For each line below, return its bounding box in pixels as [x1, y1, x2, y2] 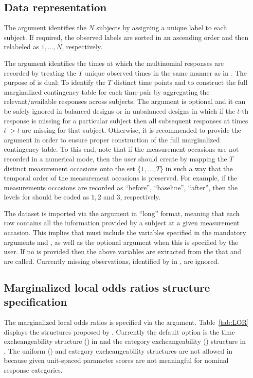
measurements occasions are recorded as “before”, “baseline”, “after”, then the [4, 182, 238, 192]
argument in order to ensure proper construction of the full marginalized [4, 134, 220, 144]
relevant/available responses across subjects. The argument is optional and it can [4, 96, 246, 106]
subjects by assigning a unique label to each [96, 22, 227, 33]
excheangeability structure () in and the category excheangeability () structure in [4, 336, 246, 346]
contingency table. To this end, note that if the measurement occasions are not [4, 144, 239, 154]
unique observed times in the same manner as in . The [85, 67, 247, 78]
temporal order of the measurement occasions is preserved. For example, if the [4, 173, 237, 183]
